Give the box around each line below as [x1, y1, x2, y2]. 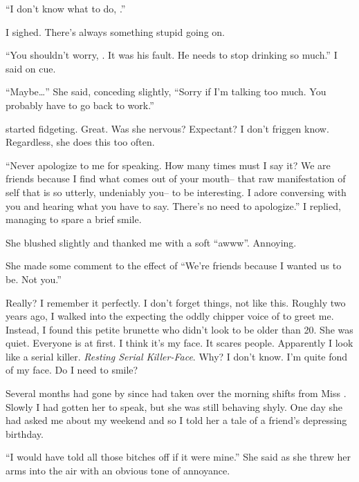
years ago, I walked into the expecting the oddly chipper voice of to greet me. [6, 309, 334, 323]
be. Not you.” [6, 271, 62, 286]
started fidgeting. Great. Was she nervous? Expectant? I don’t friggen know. [6, 121, 329, 135]
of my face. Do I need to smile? [6, 363, 138, 377]
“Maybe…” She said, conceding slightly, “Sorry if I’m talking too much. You [6, 84, 326, 99]
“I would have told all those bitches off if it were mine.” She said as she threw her [6, 450, 351, 464]
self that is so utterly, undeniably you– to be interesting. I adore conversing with [6, 184, 347, 199]
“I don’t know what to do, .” [6, 1, 126, 15]
